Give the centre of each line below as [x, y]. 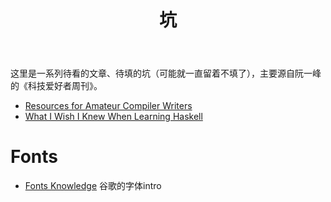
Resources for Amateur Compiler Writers [108, 106]
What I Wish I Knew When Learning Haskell [113, 117]
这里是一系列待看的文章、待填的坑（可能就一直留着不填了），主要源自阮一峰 [166, 73]
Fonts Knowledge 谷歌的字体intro [93, 186]
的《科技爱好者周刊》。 [56, 86]
